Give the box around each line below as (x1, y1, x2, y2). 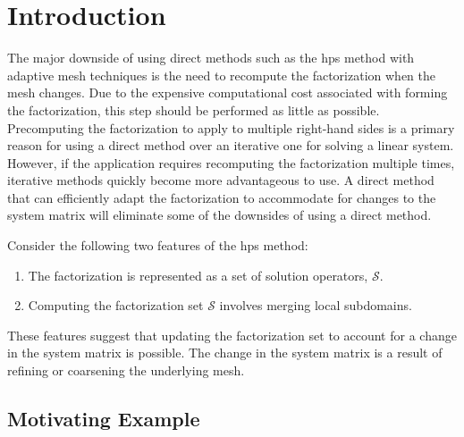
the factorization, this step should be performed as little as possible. (7, 100, 380, 119)
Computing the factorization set (28, 296, 204, 315)
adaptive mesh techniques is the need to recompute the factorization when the (7, 65, 435, 84)
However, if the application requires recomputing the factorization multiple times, (7, 153, 455, 172)
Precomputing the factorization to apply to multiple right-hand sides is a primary (7, 118, 455, 137)
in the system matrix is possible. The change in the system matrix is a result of (7, 343, 443, 362)
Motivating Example (7, 405, 200, 433)
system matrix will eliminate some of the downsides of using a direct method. (7, 206, 432, 224)
